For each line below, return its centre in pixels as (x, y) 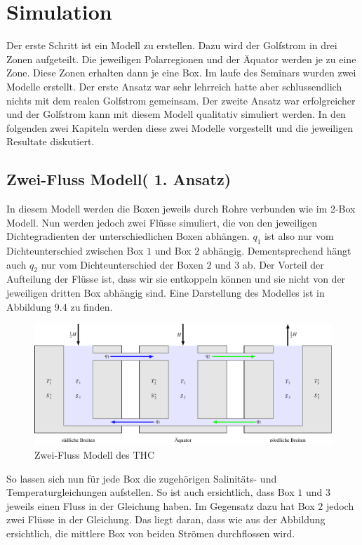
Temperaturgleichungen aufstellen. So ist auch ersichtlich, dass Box (150, 492)
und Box (173, 251)
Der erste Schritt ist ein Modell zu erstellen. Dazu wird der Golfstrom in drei (172, 45)
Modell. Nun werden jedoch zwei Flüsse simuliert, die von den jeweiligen (162, 222)
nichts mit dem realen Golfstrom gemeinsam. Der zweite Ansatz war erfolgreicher (181, 100)
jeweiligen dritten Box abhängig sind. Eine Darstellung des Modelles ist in (166, 293)
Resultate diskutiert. (51, 141)
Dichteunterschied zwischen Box (75, 251)
